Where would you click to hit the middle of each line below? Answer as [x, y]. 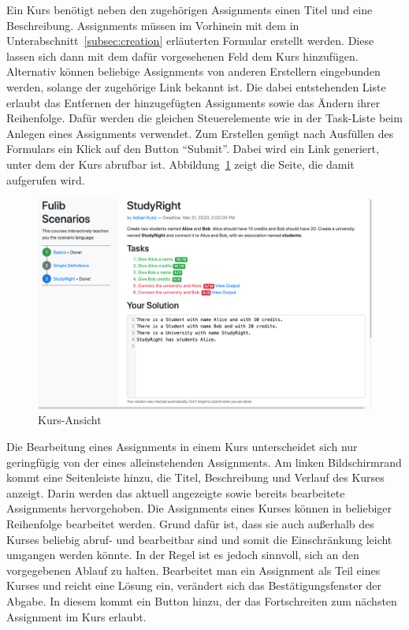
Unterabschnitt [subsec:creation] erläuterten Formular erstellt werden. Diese [190, 41]
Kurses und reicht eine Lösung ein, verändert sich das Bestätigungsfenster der [194, 585]
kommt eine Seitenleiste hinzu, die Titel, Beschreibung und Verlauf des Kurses [195, 477]
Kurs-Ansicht [70, 420]
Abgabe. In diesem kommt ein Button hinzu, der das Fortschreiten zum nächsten [202, 600]
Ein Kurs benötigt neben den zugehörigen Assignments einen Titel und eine [190, 9]
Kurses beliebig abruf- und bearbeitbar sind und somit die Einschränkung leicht [199, 539]
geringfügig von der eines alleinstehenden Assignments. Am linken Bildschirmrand [204, 462]
